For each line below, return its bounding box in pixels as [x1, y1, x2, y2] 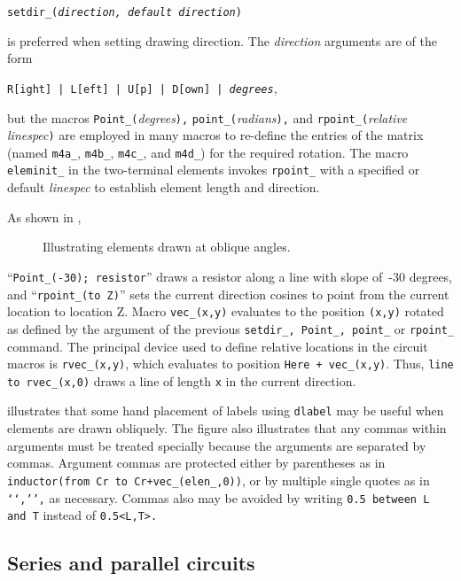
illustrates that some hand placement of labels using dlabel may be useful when [7, 401, 444, 420]
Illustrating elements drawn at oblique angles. [43, 237, 291, 256]
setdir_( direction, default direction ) [7, 6, 242, 19]
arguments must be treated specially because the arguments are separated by [7, 436, 426, 454]
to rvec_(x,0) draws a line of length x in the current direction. [7, 371, 356, 390]
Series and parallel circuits [7, 549, 255, 577]
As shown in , [7, 207, 82, 226]
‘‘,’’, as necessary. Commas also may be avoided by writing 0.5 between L [7, 488, 430, 507]
